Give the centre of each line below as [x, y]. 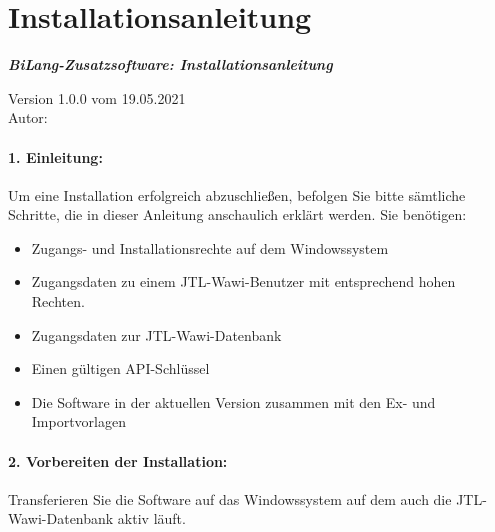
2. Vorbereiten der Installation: [118, 460]
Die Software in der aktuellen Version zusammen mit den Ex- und [233, 401]
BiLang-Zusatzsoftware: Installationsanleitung [170, 64]
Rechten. [58, 301]
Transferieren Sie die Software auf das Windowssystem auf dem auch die [230, 498]
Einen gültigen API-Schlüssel [120, 368]
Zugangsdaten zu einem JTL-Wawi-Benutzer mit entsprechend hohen [243, 281]
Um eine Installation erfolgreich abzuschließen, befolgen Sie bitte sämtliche [237, 194]
